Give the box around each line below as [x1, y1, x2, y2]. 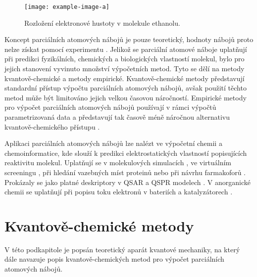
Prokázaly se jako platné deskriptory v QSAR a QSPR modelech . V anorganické [4, 177, 251, 187]
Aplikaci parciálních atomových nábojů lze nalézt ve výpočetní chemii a [4, 138, 222, 148]
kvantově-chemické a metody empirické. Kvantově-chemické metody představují [4, 73, 245, 83]
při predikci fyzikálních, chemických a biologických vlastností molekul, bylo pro [4, 53, 245, 64]
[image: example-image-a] [24, 3, 109, 10]
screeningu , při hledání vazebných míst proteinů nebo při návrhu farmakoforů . [4, 167, 246, 177]
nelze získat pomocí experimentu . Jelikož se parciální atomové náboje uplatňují [4, 44, 247, 54]
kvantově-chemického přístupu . [4, 121, 100, 132]
